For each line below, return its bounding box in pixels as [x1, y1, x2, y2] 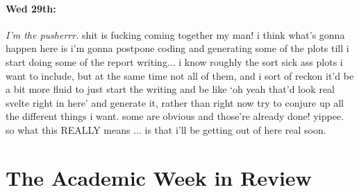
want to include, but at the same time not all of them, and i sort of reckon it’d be [6, 68, 354, 82]
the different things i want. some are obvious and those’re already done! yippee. [6, 109, 344, 123]
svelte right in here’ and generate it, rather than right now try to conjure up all [6, 95, 344, 110]
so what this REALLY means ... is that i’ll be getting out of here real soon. [6, 122, 326, 137]
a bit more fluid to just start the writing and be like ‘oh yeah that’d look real [6, 82, 335, 96]
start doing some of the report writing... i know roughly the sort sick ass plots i [6, 54, 343, 69]
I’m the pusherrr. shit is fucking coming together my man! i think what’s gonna [6, 27, 345, 42]
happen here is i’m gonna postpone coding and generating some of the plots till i [6, 41, 349, 55]
